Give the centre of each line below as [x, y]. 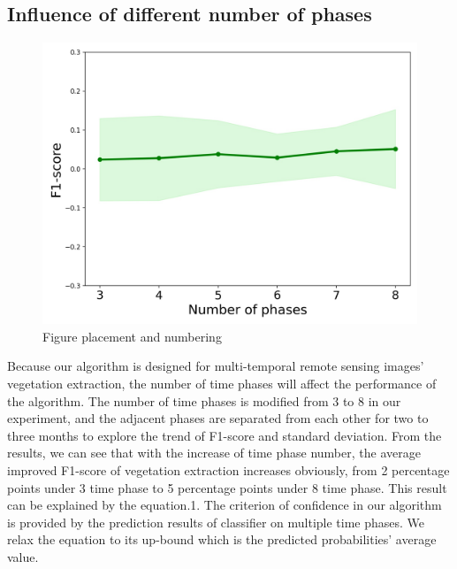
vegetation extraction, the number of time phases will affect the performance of [222, 383]
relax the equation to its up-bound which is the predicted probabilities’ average [222, 539]
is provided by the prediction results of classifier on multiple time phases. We [216, 522]
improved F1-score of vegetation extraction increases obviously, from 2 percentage [228, 469]
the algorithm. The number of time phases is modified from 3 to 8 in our [204, 400]
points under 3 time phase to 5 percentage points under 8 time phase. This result [227, 487]
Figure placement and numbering [132, 336]
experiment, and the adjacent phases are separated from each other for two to [218, 418]
